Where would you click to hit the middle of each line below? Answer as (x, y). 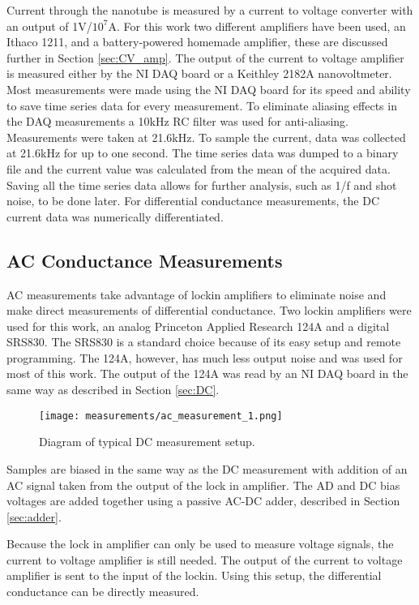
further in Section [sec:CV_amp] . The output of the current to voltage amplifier (205, 57)
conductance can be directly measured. (103, 592)
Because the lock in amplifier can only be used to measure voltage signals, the (200, 544)
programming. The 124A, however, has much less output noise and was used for (205, 357)
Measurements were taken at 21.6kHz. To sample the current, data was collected (206, 137)
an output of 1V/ (49, 26)
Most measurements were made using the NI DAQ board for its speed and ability (209, 89)
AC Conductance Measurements (145, 260)
